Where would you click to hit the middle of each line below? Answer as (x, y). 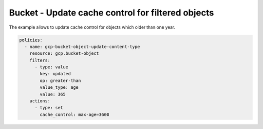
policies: (31, 40)
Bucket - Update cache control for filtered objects (112, 13)
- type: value (51, 67)
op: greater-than (60, 81)
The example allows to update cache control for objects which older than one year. (92, 27)
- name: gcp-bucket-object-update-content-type (82, 47)
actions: (40, 101)
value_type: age (59, 88)
